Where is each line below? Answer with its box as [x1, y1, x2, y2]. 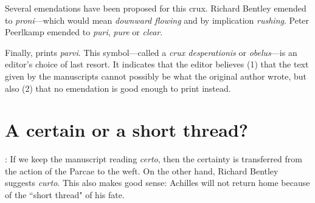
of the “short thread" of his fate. [5, 188, 125, 201]
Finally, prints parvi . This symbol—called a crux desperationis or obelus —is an [5, 46, 297, 58]
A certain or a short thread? [5, 117, 248, 142]
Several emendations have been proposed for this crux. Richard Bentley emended [5, 2, 306, 14]
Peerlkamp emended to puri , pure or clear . [5, 26, 163, 38]
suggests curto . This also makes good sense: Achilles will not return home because [5, 176, 310, 189]
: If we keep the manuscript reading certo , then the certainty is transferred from [5, 153, 302, 165]
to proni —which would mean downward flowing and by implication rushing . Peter [5, 13, 310, 26]
